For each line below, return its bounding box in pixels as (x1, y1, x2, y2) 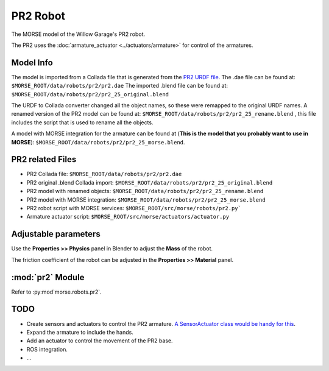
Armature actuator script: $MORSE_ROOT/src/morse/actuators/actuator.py (26, 213, 230, 221)
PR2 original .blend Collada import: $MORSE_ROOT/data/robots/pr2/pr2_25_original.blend (26, 178, 273, 186)
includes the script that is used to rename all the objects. (11, 119, 154, 126)
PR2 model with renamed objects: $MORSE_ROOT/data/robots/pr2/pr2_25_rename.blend (26, 188, 264, 195)
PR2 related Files (11, 154, 77, 164)
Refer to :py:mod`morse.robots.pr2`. (11, 288, 102, 295)
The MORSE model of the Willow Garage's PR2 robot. (11, 30, 146, 38)
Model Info (11, 57, 53, 68)
